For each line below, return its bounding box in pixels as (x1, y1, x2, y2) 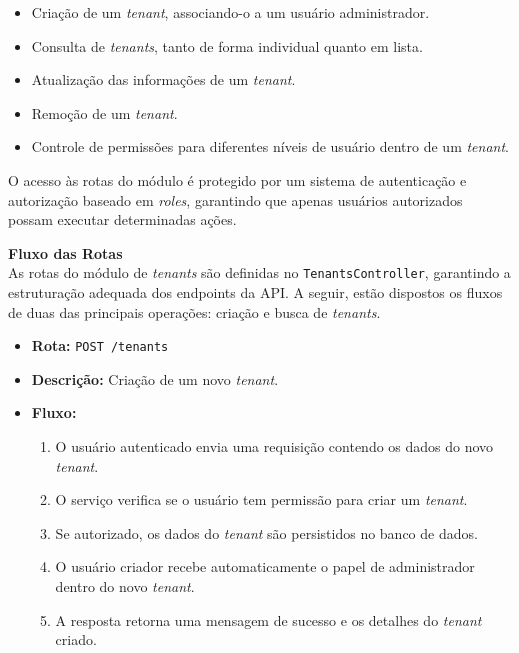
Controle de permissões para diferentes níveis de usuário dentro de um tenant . (31, 136, 510, 157)
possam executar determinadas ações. (8, 209, 237, 230)
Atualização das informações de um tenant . (31, 69, 296, 90)
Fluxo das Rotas (8, 242, 123, 263)
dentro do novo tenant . (55, 576, 195, 596)
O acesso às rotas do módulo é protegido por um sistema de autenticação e (8, 169, 467, 190)
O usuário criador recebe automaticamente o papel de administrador (55, 556, 475, 577)
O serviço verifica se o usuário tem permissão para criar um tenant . (55, 489, 468, 510)
